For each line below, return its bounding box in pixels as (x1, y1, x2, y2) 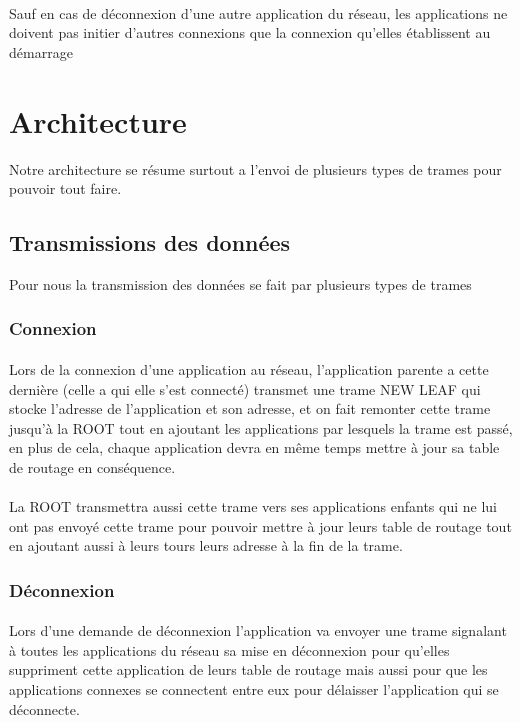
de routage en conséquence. (9, 456, 176, 477)
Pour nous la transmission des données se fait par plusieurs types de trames (9, 273, 472, 294)
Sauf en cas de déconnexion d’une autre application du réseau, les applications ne (9, 2, 508, 23)
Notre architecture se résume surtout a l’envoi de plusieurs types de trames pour (9, 158, 502, 179)
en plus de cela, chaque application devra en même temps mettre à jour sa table (9, 437, 500, 458)
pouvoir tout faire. (9, 178, 122, 199)
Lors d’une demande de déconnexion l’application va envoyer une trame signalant (9, 620, 507, 641)
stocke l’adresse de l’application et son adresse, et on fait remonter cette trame (9, 398, 491, 419)
